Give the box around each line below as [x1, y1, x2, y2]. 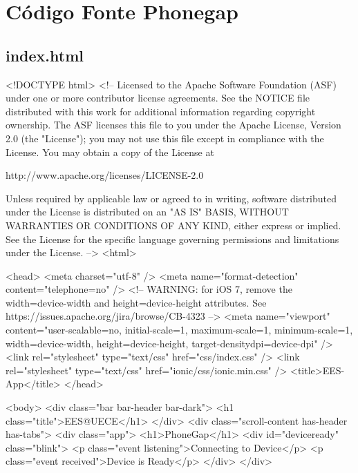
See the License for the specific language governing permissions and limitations [6, 231, 339, 246]
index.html [6, 44, 84, 66]
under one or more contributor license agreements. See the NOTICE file [6, 90, 310, 105]
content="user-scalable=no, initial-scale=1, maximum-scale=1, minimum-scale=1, [6, 322, 353, 337]
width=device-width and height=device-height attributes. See [6, 295, 267, 309]
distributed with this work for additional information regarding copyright [6, 104, 316, 118]
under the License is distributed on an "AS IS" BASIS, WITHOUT [6, 204, 289, 219]
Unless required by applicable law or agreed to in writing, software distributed [6, 191, 337, 205]
